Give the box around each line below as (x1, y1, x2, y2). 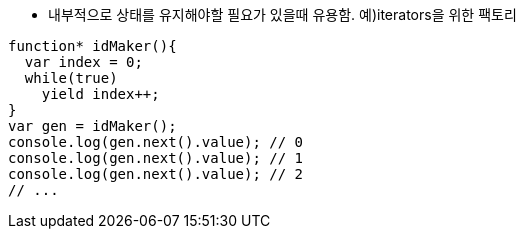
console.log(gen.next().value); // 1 (8, 150, 304, 166)
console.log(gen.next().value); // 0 (8, 134, 304, 150)
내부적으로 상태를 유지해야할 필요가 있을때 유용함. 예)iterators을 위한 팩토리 (48, 6, 517, 23)
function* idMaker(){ (8, 38, 177, 54)
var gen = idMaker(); (8, 118, 177, 134)
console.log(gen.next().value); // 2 (8, 166, 304, 182)
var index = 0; (24, 54, 143, 70)
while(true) (24, 70, 118, 86)
